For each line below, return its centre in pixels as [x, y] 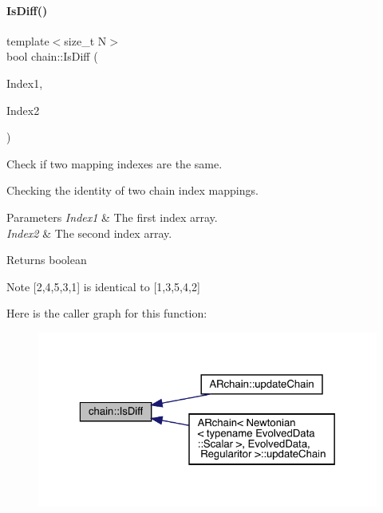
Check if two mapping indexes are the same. [115, 163]
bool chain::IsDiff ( [52, 56]
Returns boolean [47, 260]
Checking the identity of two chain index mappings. [132, 190]
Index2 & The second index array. [89, 233]
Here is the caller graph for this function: [107, 313]
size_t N [85, 40]
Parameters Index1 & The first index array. [112, 217]
